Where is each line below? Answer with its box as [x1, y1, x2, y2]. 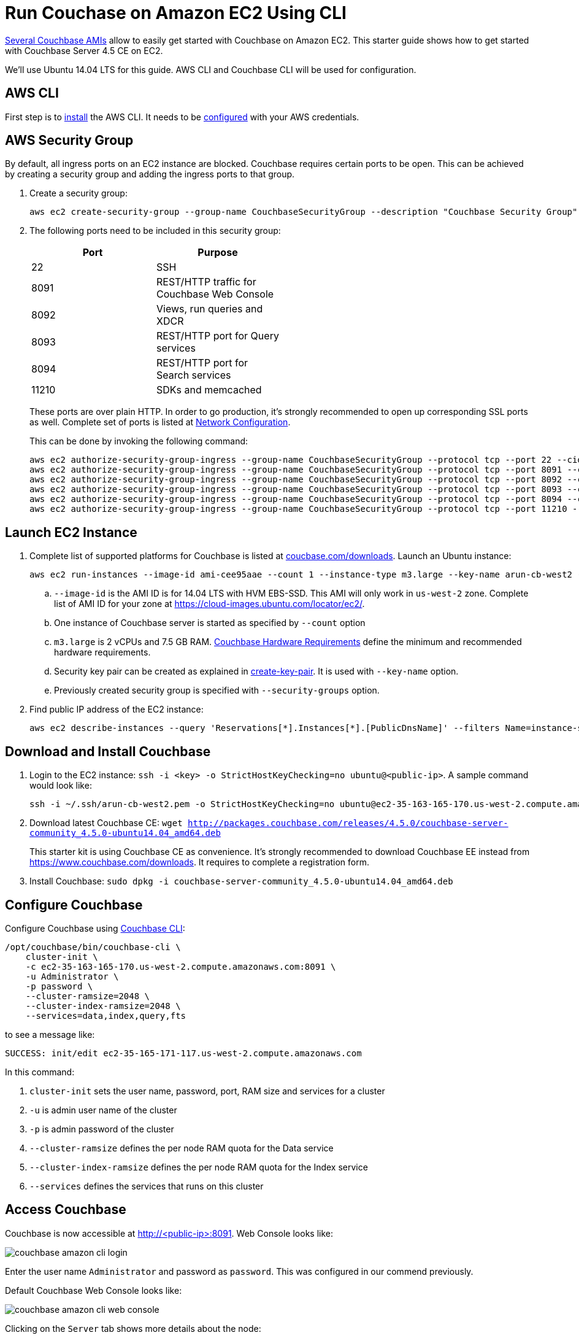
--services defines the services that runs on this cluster [29, 1180, 264, 1191]
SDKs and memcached [156, 384, 262, 396]
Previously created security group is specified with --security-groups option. [54, 685, 380, 696]
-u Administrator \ [25, 971, 119, 981]
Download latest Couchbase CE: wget [29, 818, 183, 829]
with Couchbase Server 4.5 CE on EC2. [5, 45, 163, 56]
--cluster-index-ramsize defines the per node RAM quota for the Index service [29, 1161, 368, 1172]
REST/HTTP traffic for [156, 276, 256, 288]
